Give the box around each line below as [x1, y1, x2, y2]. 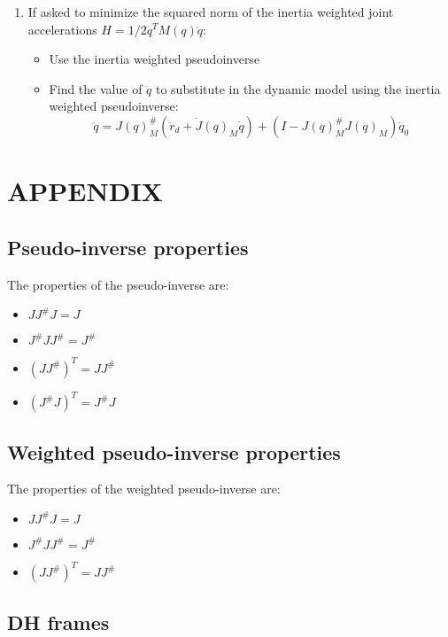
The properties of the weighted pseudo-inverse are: [7, 479, 281, 498]
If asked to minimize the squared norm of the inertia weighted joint [27, 3, 394, 20]
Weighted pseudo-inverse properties [7, 438, 341, 465]
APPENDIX [7, 173, 163, 209]
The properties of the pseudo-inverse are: [7, 275, 229, 293]
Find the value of [49, 79, 143, 97]
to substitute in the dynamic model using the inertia [155, 79, 441, 97]
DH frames [7, 608, 110, 635]
